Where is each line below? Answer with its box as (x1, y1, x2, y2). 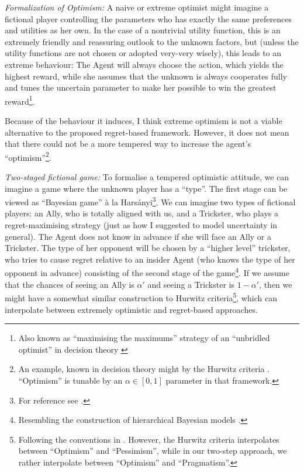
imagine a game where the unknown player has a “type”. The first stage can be (5, 182, 288, 194)
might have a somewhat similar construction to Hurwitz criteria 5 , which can (5, 290, 277, 304)
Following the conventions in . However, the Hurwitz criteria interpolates (18, 433, 279, 445)
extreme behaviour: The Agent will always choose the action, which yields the (5, 58, 284, 70)
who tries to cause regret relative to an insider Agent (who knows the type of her (5, 253, 295, 265)
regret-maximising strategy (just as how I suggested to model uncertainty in (5, 219, 278, 231)
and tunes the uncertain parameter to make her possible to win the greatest (5, 81, 277, 94)
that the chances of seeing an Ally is (5, 278, 134, 290)
